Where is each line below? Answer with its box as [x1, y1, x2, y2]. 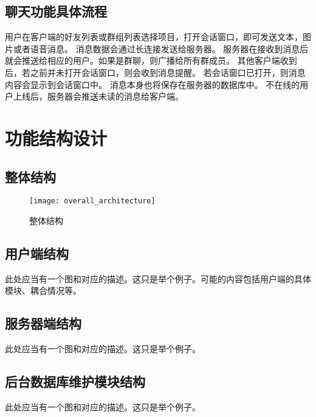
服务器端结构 [5, 314, 81, 333]
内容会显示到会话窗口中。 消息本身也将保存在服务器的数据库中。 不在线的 [5, 78, 300, 90]
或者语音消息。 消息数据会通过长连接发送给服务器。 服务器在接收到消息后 [13, 42, 309, 55]
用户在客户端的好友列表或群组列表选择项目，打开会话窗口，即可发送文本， [5, 30, 303, 43]
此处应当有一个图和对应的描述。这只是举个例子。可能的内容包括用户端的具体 [5, 272, 311, 285]
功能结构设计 [5, 125, 108, 150]
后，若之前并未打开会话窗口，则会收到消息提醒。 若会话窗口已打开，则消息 [5, 66, 306, 78]
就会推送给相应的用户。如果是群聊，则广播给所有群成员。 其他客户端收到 [5, 54, 297, 67]
